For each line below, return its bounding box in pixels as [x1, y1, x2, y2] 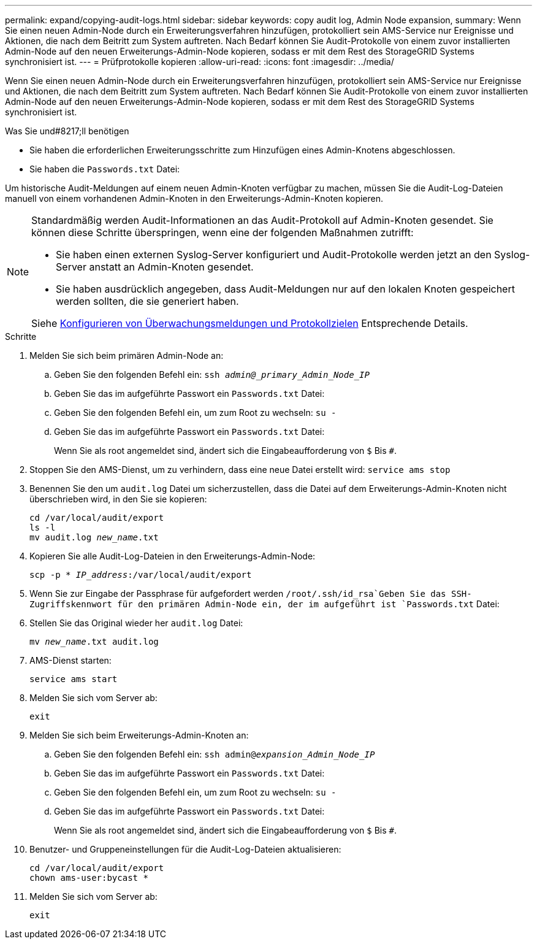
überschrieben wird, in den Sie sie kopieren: [29, 494, 207, 504]
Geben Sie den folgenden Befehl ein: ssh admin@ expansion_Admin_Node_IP [54, 749, 375, 759]
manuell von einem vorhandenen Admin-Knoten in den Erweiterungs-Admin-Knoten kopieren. [5, 193, 384, 204]
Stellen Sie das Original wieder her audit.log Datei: [29, 618, 243, 628]
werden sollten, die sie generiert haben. [56, 295, 239, 307]
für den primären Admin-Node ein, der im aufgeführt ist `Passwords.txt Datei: [117, 599, 500, 609]
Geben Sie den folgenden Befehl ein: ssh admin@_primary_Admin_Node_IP [54, 369, 370, 380]
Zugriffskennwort [29, 599, 112, 609]
